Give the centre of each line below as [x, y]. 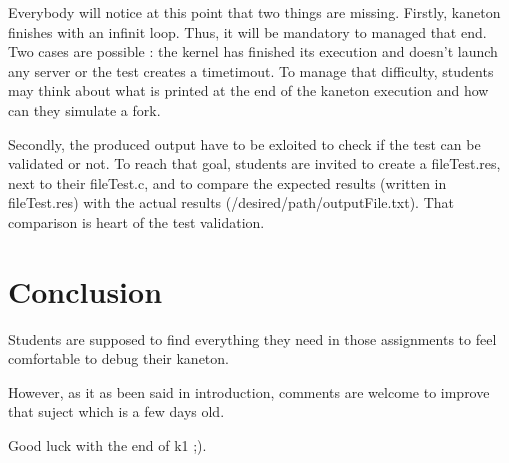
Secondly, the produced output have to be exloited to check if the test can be [244, 143]
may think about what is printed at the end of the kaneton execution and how [248, 90]
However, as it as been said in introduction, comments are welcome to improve [249, 391]
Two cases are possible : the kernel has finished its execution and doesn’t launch [253, 51]
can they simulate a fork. [84, 109]
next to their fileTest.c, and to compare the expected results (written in [227, 182]
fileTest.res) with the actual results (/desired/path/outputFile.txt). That [231, 202]
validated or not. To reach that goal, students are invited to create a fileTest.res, [254, 163]
